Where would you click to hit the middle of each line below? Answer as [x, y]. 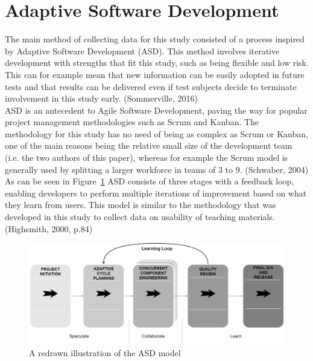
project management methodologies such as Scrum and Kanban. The [132, 122]
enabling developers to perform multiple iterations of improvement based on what [156, 193]
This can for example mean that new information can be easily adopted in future [155, 74]
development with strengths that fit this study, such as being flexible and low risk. [157, 63]
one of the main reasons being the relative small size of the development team [149, 145]
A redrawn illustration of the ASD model [105, 353]
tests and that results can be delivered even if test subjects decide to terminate [151, 86]
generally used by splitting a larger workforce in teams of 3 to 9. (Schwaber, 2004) [157, 169]
